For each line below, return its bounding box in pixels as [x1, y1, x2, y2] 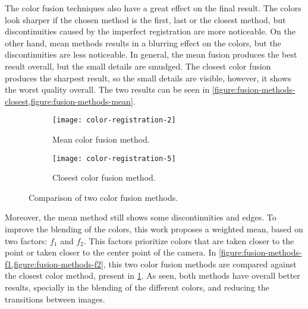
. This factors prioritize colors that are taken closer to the [83, 234, 294, 247]
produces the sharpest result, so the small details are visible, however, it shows [5, 71, 291, 84]
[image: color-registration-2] [52, 116, 176, 125]
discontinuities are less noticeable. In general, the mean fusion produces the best [5, 48, 297, 61]
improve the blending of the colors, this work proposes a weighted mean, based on [5, 223, 303, 235]
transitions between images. [5, 292, 105, 305]
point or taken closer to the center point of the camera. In [5, 246, 216, 258]
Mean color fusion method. [52, 133, 150, 145]
